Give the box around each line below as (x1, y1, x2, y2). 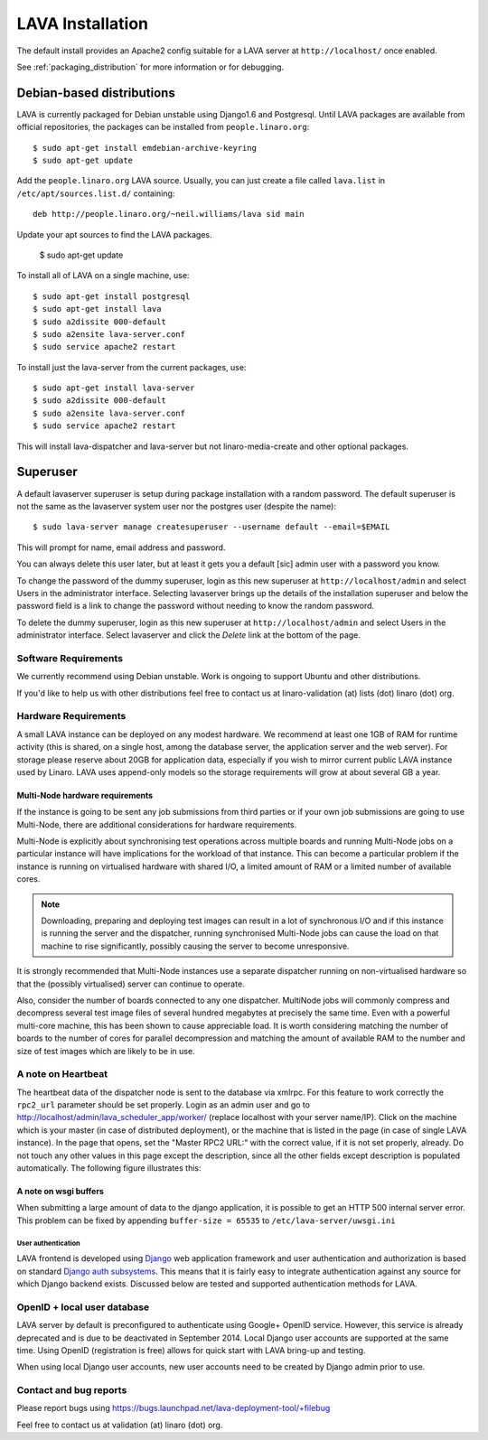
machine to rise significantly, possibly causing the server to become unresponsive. (41, 940, 350, 951)
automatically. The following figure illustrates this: (16, 1163, 202, 1174)
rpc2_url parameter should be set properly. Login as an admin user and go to (16, 1099, 311, 1110)
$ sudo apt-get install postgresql (33, 291, 191, 302)
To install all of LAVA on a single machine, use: (16, 270, 190, 281)
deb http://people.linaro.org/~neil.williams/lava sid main (33, 209, 305, 220)
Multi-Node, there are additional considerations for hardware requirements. (16, 818, 297, 830)
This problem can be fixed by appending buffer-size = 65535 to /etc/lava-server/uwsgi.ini (16, 1215, 397, 1226)
